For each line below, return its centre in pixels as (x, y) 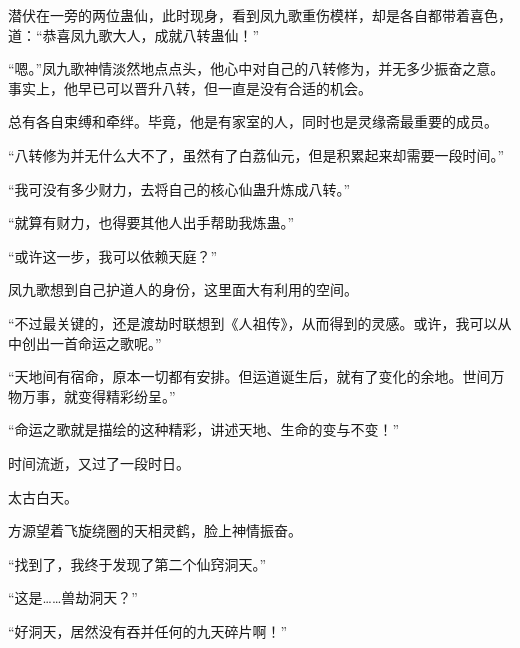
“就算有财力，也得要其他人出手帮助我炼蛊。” (151, 222)
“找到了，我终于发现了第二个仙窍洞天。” (137, 563)
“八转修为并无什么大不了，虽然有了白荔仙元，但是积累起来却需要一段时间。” (256, 154)
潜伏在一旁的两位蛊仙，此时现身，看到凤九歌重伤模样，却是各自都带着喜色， (260, 15)
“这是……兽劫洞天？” (73, 597)
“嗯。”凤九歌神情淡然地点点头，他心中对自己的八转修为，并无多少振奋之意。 (256, 68)
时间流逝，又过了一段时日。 (99, 462)
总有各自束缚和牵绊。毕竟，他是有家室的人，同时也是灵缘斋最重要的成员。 (253, 121)
